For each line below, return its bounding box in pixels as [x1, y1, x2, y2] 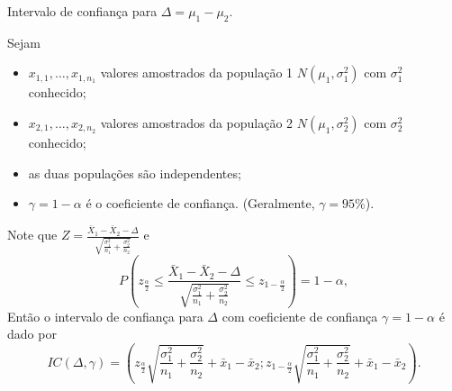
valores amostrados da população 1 [100, 63, 294, 82]
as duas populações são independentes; [28, 163, 241, 182]
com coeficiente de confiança [221, 306, 378, 325]
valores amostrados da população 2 [100, 113, 294, 132]
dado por [7, 324, 57, 343]
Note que [7, 225, 58, 244]
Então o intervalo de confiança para [7, 306, 203, 325]
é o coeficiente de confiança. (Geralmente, [86, 194, 315, 213]
